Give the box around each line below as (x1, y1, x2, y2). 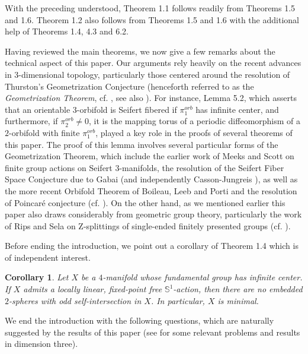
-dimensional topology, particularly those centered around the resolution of (18, 68, 290, 80)
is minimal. (217, 294, 259, 306)
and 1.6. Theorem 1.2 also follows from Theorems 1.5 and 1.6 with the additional (5, 13, 299, 26)
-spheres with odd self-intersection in (9, 294, 142, 306)
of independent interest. (5, 251, 91, 263)
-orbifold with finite (9, 126, 80, 138)
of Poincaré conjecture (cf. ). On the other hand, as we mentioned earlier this (5, 196, 285, 208)
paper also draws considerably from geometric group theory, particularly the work (5, 208, 302, 220)
